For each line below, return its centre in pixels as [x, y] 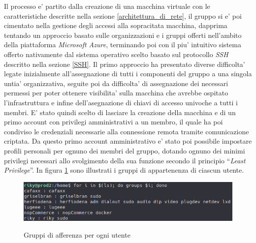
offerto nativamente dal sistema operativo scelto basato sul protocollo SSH [116, 54]
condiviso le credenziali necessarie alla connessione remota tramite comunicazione [127, 131]
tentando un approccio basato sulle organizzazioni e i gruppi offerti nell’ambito [123, 35]
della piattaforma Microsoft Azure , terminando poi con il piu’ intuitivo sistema [123, 45]
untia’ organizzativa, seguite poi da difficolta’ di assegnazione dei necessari [116, 83]
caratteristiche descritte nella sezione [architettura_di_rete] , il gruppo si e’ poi [123, 15]
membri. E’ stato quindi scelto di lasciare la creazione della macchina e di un [120, 112]
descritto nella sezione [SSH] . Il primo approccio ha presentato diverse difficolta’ [125, 64]
